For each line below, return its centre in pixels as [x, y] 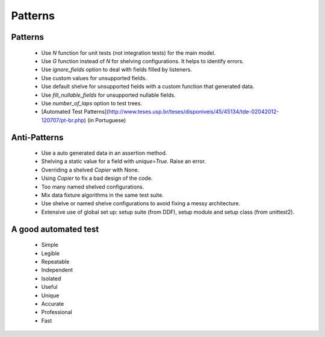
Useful [49, 287]
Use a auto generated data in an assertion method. [104, 153]
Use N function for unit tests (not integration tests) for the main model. [128, 53]
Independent [57, 270]
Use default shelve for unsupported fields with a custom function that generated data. [148, 87]
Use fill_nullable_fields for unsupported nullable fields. [108, 95]
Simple [50, 245]
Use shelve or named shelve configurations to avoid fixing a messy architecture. [141, 203]
